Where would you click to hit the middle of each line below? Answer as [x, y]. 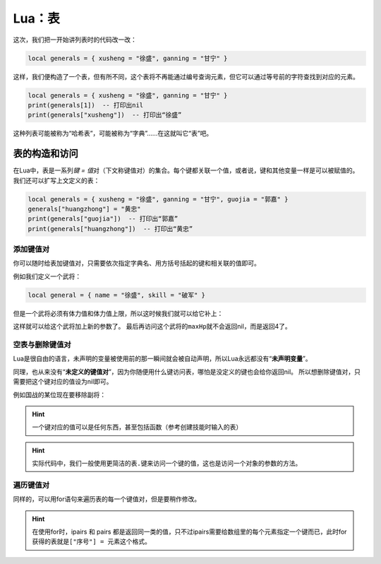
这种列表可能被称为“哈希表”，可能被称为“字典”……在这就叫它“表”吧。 [113, 134]
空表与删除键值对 [42, 344]
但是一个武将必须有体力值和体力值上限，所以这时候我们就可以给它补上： [118, 313]
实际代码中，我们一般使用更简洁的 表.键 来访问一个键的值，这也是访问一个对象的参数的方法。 [167, 464]
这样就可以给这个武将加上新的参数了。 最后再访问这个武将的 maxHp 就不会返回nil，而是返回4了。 [152, 327]
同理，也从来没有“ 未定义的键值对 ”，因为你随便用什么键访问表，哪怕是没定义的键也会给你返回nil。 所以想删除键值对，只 [187, 372]
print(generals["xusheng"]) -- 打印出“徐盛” [105, 115]
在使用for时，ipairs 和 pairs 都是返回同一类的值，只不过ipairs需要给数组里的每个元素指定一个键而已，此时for [189, 531]
